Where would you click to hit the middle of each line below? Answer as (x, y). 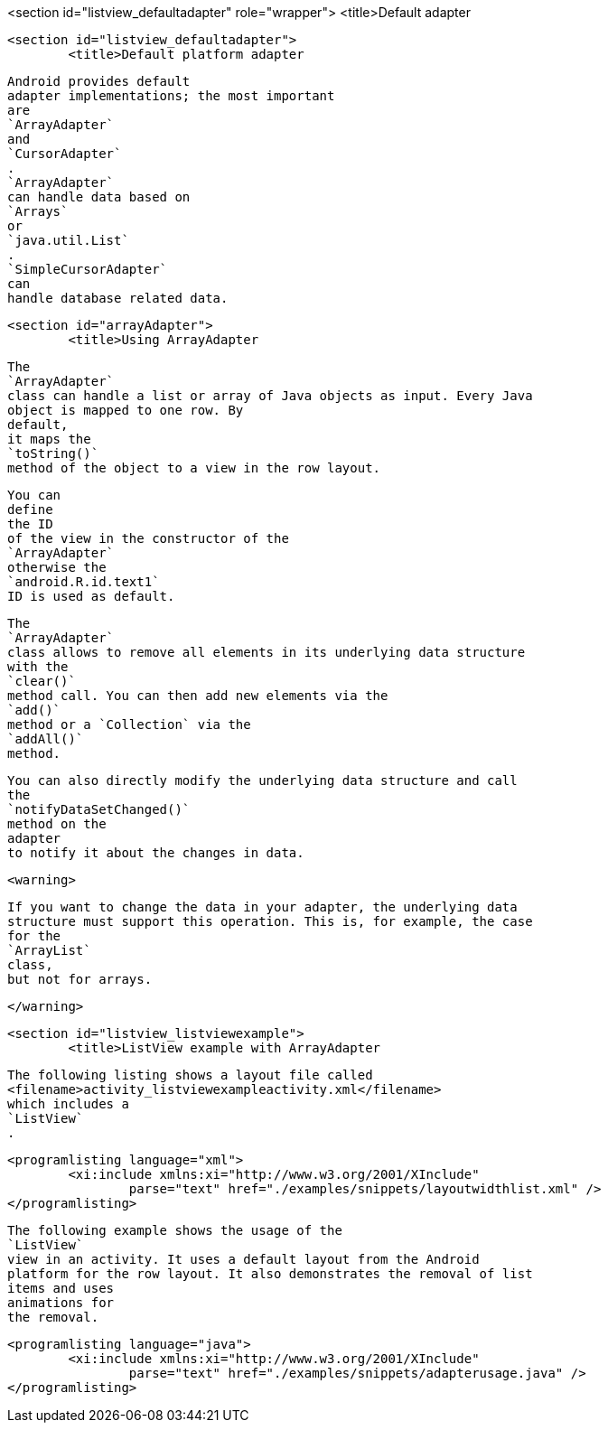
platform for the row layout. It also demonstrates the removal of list (270, 1274)
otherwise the (57, 567)
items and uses (61, 1288)
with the (38, 667)
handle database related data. (118, 298)
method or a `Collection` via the (129, 724)
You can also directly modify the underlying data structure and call (262, 780)
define (30, 509)
